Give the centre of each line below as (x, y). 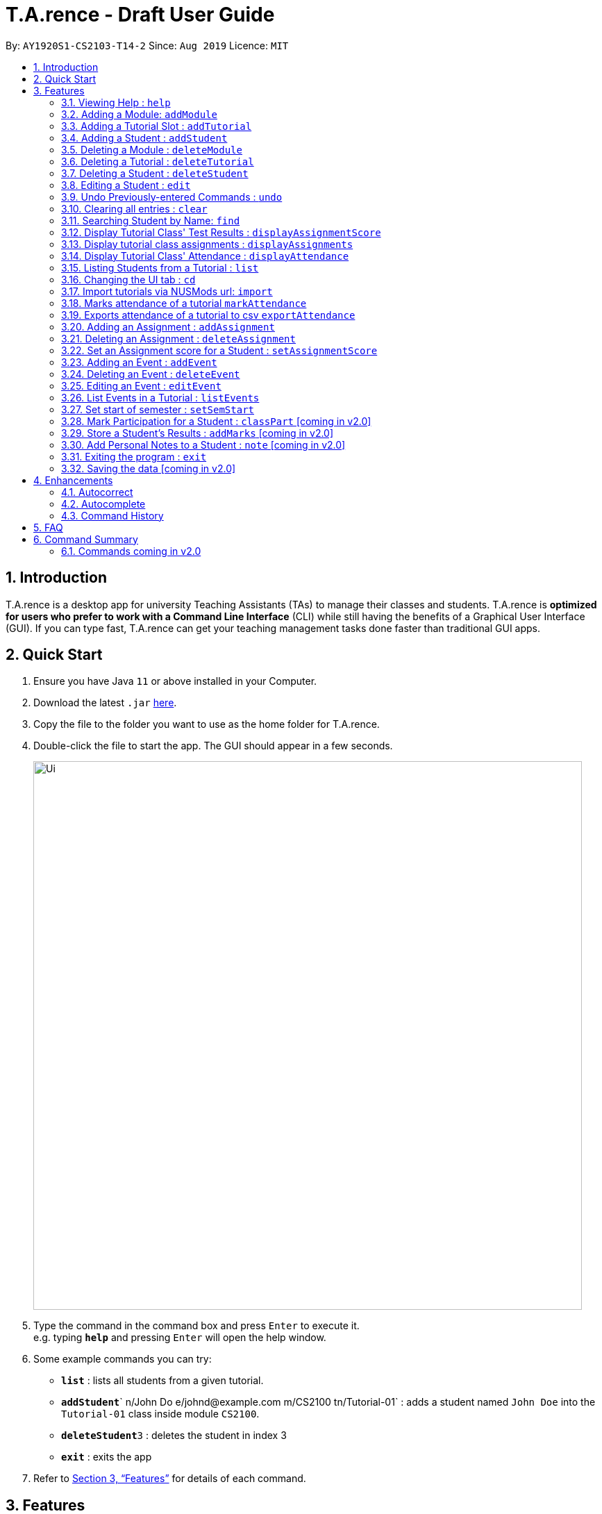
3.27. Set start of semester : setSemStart (158, 409)
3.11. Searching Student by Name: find (151, 220)
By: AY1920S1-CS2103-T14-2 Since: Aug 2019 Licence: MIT (147, 45)
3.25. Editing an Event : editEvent (141, 385)
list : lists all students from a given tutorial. (162, 1381)
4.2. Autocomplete (103, 504)
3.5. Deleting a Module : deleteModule (152, 149)
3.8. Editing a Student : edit (126, 185)
